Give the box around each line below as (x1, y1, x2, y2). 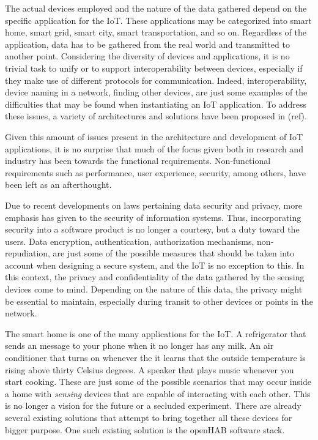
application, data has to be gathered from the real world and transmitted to (5, 37, 290, 50)
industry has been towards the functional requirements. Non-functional (5, 154, 271, 167)
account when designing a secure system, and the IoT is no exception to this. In (5, 258, 305, 271)
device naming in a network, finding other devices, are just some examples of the (5, 86, 308, 99)
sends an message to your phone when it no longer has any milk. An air (5, 339, 274, 352)
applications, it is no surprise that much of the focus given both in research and (5, 142, 303, 155)
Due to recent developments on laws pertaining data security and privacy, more (5, 198, 302, 211)
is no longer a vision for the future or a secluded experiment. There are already (5, 399, 301, 412)
